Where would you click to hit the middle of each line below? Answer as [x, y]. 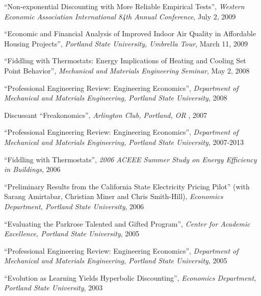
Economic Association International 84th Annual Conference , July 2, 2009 [120, 16]
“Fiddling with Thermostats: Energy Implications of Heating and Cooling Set [125, 60]
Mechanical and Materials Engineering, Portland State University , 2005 [116, 261]
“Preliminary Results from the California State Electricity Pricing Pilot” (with [127, 186]
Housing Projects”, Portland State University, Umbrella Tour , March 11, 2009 [126, 43]
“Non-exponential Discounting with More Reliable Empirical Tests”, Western [124, 6]
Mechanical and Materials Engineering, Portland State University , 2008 [116, 98]
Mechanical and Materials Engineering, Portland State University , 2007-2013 [124, 142]
